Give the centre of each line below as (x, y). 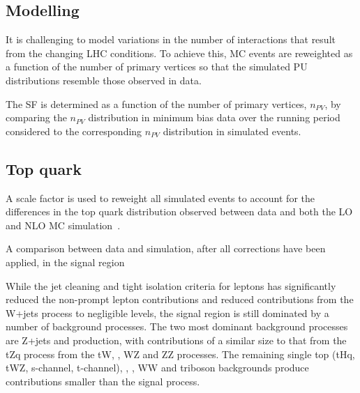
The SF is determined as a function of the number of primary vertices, (156, 103)
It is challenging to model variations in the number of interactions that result (171, 39)
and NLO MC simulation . (63, 225)
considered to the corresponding (74, 131)
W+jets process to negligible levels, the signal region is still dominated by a (167, 313)
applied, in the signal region (65, 262)
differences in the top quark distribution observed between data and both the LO (179, 211)
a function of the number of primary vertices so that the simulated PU (157, 67)
